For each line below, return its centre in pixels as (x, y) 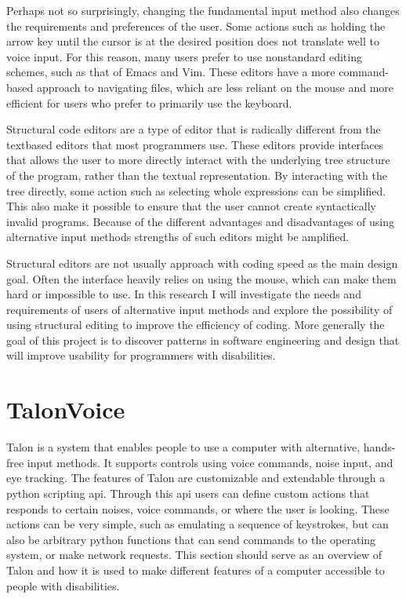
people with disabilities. (63, 585)
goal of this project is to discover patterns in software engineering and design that (203, 340)
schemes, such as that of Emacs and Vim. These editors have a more (171, 72)
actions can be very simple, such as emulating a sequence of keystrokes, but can (198, 524)
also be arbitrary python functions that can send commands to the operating (191, 539)
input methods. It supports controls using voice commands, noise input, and (210, 462)
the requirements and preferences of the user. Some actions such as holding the (196, 26)
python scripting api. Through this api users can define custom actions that (188, 493)
